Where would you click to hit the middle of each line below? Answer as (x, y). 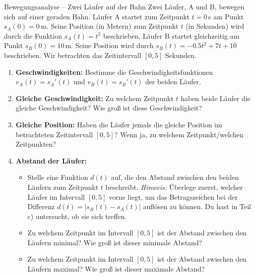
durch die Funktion (33, 35)
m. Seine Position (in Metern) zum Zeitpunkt (110, 26)
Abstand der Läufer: (51, 160)
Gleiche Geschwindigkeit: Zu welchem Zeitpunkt (95, 98)
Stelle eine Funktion (58, 177)
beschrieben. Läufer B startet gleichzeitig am (171, 35)
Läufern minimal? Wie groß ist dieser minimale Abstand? (115, 242)
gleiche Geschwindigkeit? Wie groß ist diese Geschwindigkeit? (109, 108)
